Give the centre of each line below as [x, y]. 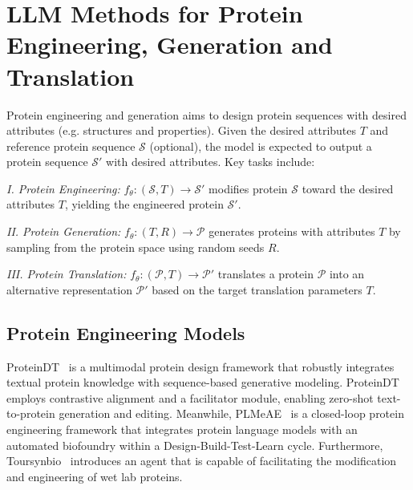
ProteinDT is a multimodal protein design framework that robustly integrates [200, 366]
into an [347, 274]
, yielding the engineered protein [144, 204]
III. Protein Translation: [67, 274]
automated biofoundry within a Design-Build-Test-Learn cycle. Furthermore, [195, 445]
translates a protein [265, 274]
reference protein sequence [71, 146]
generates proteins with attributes [292, 231]
